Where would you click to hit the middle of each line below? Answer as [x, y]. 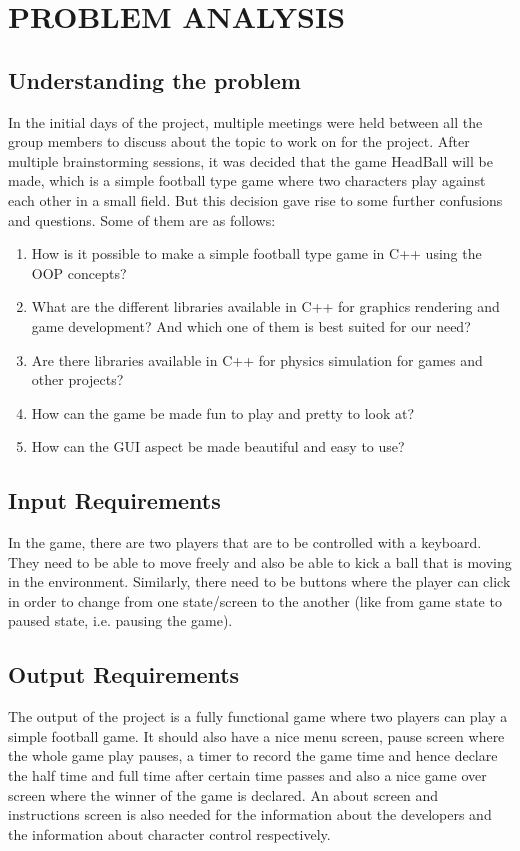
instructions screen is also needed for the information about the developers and [250, 814]
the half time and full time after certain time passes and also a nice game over [247, 775]
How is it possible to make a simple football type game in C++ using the [256, 253]
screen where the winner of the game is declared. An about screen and [223, 794]
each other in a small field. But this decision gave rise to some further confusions [255, 199]
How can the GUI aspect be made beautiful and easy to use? [218, 446]
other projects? [77, 379]
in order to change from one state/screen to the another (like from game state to [255, 600]
